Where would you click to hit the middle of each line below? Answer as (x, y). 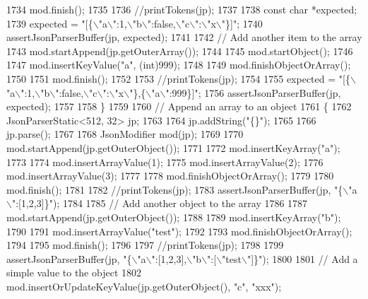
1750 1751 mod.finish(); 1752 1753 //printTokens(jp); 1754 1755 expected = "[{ (178, 78)
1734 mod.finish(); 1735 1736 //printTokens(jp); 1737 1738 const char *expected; (182, 9)
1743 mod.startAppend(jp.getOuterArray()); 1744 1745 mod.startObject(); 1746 (180, 51)
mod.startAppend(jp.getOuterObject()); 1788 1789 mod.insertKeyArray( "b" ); (174, 217)
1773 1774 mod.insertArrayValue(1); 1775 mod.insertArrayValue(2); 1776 (165, 162)
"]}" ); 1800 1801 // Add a (302, 258)
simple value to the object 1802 (74, 272)
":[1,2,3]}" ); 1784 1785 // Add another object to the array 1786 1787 (160, 203)
